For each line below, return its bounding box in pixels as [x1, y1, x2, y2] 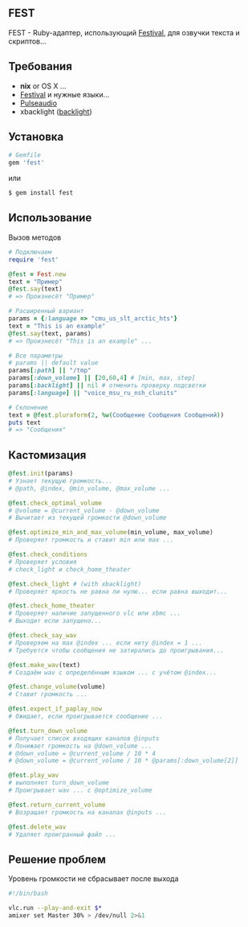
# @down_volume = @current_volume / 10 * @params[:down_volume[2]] [8, 756, 239, 765]
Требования [8, 60, 72, 73]
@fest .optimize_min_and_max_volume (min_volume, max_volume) [8, 529, 214, 537]
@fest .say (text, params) [8, 329, 91, 337]
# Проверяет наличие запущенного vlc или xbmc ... [8, 609, 181, 618]
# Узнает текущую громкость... [8, 476, 113, 485]
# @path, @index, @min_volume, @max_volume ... [8, 484, 171, 492]
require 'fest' [8, 255, 59, 264]
